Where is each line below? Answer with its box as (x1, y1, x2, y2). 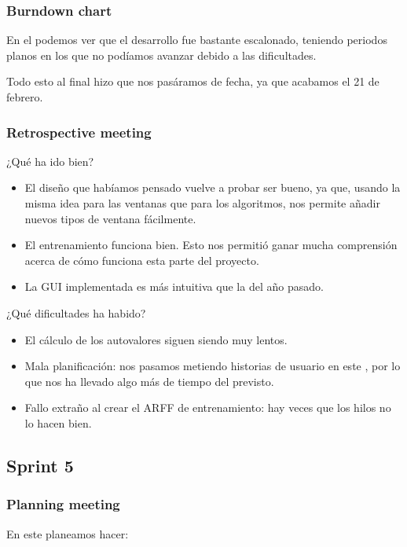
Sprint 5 (6, 453, 74, 477)
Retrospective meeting (6, 122, 152, 141)
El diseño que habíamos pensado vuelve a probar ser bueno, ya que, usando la (24, 179, 401, 196)
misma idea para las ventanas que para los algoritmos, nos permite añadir (24, 195, 380, 211)
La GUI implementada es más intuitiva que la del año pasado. (24, 278, 324, 295)
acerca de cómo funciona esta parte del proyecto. (24, 251, 259, 268)
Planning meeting (6, 494, 120, 514)
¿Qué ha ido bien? (6, 152, 94, 169)
